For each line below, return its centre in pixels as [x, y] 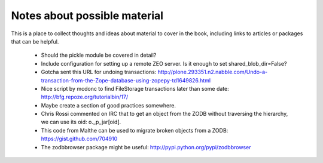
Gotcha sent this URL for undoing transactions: [99, 72]
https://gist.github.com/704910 [79, 139]
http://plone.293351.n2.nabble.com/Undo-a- [213, 72]
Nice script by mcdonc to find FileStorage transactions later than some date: [135, 88]
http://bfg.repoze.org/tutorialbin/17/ [85, 97]
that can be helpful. [35, 41]
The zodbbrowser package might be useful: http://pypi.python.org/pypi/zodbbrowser [146, 147]
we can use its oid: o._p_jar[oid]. [81, 122]
